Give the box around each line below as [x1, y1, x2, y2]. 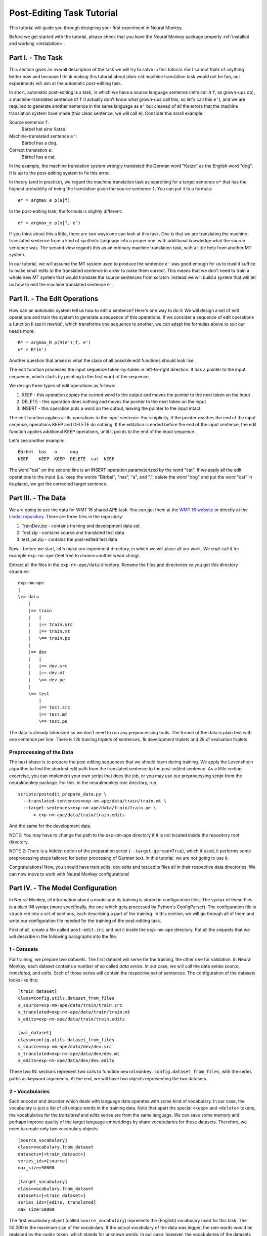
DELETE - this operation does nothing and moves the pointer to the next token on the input [21, 398, 206, 404]
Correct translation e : [9, 147, 53, 153]
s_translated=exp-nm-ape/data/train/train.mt [18, 1009, 131, 1015]
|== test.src [39, 705, 70, 710]
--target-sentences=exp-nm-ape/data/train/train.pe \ [23, 805, 156, 811]
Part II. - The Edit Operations [9, 294, 98, 303]
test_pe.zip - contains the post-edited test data [21, 536, 118, 542]
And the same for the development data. [9, 823, 91, 829]
